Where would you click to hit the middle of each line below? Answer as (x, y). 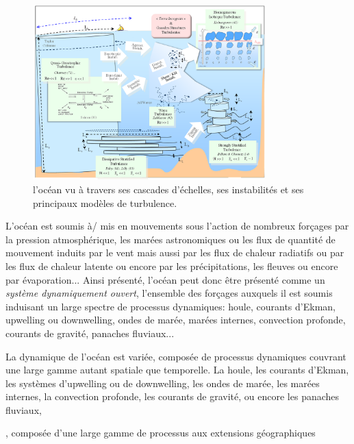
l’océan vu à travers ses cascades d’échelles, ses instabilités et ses (168, 189)
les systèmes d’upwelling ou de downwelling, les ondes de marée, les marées (163, 383)
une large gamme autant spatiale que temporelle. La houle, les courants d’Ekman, (177, 370)
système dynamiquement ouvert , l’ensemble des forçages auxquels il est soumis (169, 293)
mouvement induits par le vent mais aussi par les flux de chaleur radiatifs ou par (175, 252)
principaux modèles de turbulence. (105, 202)
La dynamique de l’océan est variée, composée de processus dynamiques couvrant (176, 356)
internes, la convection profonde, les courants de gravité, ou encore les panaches (173, 396)
